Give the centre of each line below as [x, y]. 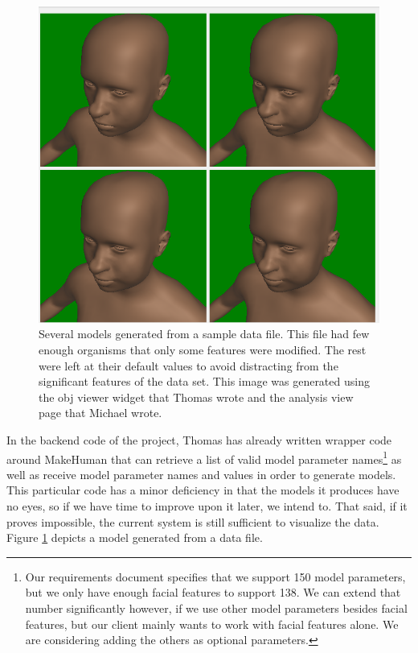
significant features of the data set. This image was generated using [204, 381]
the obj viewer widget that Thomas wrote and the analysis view [196, 397]
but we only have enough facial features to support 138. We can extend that [213, 592]
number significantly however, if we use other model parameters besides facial [216, 608]
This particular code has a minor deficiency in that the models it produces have [203, 490]
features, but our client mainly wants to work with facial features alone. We [212, 624]
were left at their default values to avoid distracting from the [189, 365]
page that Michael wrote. [100, 413]
